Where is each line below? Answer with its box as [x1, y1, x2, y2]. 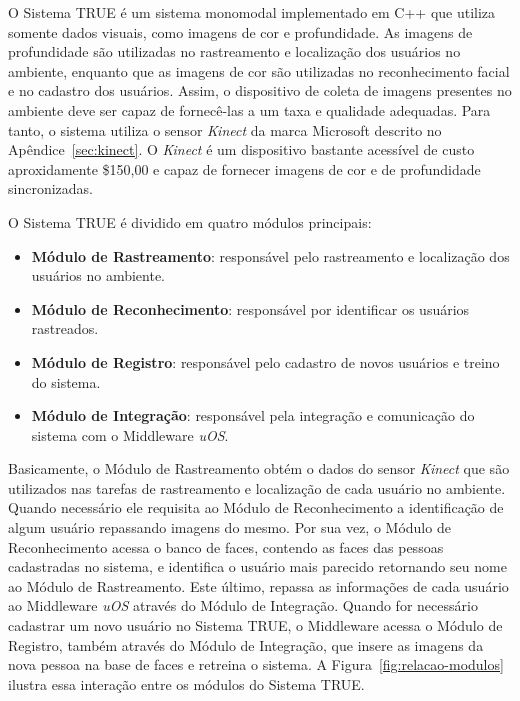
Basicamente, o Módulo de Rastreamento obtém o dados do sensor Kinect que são [8, 458, 510, 479]
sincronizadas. [8, 178, 93, 199]
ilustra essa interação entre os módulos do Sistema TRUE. [8, 673, 365, 694]
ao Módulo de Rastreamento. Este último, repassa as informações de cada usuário [8, 575, 509, 596]
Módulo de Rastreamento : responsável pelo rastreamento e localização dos [31, 245, 510, 266]
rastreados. [31, 318, 99, 339]
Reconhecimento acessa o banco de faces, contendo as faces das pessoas [8, 536, 444, 557]
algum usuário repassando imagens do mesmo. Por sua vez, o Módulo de [8, 517, 451, 538]
